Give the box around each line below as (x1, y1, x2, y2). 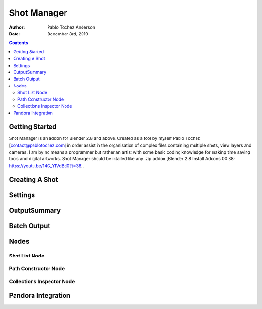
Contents (9, 40, 29, 46)
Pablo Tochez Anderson (47, 24, 96, 30)
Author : (9, 24, 25, 30)
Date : (9, 31, 20, 36)
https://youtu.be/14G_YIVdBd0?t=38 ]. (9, 163, 84, 169)
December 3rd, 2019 (47, 31, 88, 36)
